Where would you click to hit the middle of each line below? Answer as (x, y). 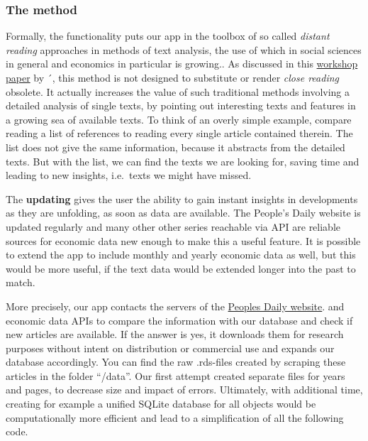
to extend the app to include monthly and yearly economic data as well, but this (181, 255)
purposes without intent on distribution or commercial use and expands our (170, 348)
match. (21, 282)
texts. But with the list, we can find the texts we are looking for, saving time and (183, 161)
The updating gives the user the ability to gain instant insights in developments (182, 198)
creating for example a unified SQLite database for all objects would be (161, 404)
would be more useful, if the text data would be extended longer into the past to (181, 268)
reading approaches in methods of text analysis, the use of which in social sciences (184, 49)
